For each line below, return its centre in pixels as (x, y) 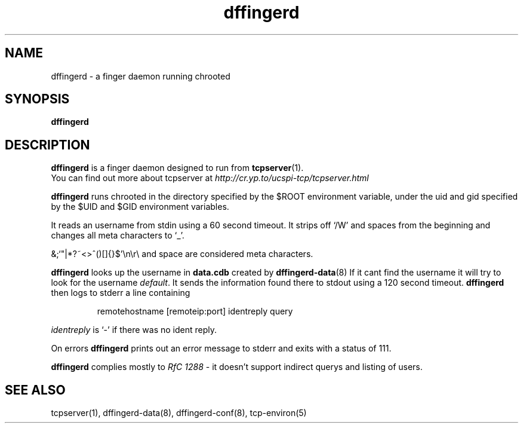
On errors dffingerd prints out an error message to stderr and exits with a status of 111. (221, 348)
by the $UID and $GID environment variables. (140, 207)
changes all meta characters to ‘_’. (118, 236)
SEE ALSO (35, 390)
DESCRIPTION (47, 145)
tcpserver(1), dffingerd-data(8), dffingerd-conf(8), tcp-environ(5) (179, 413)
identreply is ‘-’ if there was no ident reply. (134, 330)
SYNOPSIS (37, 99)
